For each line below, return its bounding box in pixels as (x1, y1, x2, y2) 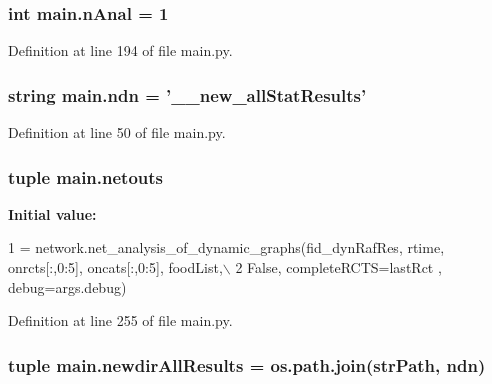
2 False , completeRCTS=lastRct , (235, 257, 442, 278)
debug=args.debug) (8, 276, 127, 297)
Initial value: (8, 203, 97, 224)
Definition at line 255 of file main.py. (8, 310, 233, 331)
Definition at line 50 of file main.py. (8, 122, 226, 143)
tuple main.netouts (8, 164, 164, 189)
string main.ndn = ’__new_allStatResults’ (8, 82, 367, 107)
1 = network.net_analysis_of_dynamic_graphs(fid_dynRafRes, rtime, (8, 237, 445, 258)
